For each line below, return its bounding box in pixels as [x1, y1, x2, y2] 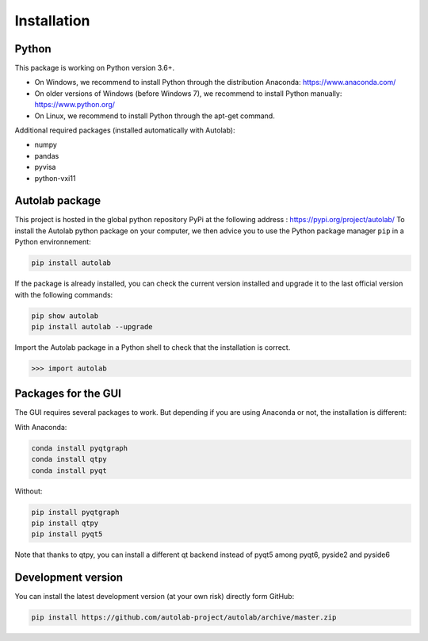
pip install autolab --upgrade [31, 322, 154, 331]
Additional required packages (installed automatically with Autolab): [14, 125, 235, 135]
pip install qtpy [31, 518, 99, 528]
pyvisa [34, 163, 56, 172]
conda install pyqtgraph [31, 443, 128, 452]
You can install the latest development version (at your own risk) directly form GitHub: [14, 592, 295, 601]
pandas [34, 151, 59, 160]
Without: [14, 486, 43, 496]
